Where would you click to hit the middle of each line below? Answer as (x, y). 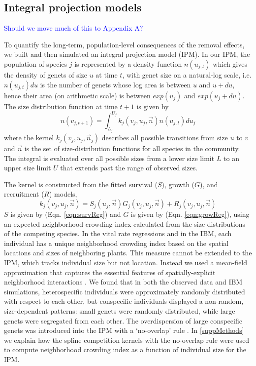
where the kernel (29, 138)
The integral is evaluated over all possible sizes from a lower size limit (109, 158)
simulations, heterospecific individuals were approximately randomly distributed (125, 291)
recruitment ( (24, 194)
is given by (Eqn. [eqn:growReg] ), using (190, 214)
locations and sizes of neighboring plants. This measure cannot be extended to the (128, 253)
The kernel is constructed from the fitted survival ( (81, 184)
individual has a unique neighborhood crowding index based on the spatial (116, 243)
